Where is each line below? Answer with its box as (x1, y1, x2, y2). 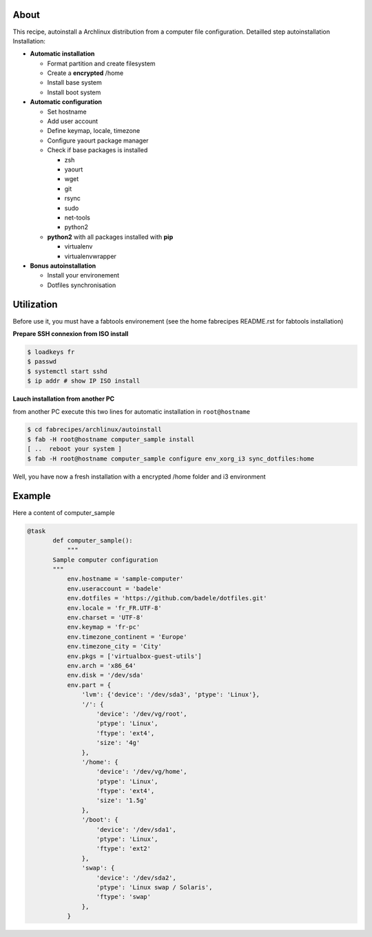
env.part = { (67, 681, 112, 688)
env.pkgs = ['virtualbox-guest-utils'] (67, 652, 203, 660)
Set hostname (47, 107, 87, 116)
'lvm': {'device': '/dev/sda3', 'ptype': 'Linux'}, (81, 691, 260, 699)
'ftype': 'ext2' (96, 845, 152, 853)
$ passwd (27, 358, 57, 366)
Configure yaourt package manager (47, 136, 149, 145)
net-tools (64, 213, 91, 222)
